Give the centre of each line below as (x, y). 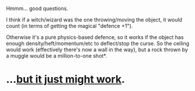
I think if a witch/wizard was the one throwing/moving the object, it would (94, 20)
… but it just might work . (66, 80)
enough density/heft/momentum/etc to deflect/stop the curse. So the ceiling (98, 43)
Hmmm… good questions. (37, 8)
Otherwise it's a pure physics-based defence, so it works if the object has (95, 37)
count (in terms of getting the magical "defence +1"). (69, 26)
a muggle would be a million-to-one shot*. (57, 56)
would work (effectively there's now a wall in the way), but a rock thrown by (97, 50)
